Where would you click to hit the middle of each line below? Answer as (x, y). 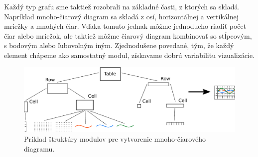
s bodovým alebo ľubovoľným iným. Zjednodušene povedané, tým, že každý (119, 45)
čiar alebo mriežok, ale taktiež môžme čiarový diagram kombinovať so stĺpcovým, (128, 35)
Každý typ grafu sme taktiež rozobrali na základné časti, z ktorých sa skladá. (122, 6)
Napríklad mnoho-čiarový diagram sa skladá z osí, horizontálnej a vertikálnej (122, 16)
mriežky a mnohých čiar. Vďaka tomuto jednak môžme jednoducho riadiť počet (125, 26)
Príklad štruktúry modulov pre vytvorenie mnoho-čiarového (115, 139)
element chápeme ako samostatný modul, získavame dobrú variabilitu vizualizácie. (129, 55)
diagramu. (39, 148)
